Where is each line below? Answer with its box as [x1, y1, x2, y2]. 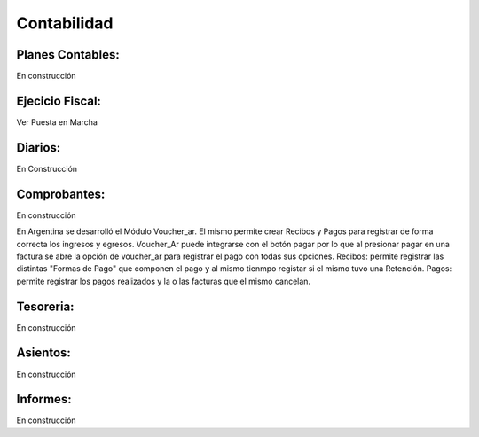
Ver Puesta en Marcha [16, 116, 98, 128]
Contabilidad [16, 13, 114, 33]
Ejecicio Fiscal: [16, 93, 102, 108]
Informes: [16, 392, 72, 407]
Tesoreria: [16, 299, 75, 314]
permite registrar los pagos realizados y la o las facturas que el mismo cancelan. [16, 276, 310, 286]
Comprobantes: [16, 186, 106, 201]
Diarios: [16, 140, 61, 155]
